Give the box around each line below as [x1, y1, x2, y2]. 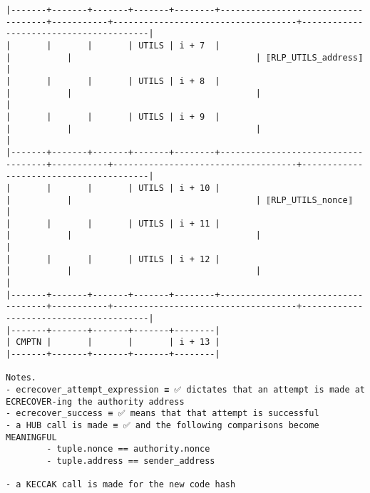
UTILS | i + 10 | [138, 182, 220, 193]
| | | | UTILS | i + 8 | [6, 76, 220, 86]
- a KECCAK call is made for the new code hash [6, 479, 236, 490]
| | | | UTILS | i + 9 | [6, 111, 220, 122]
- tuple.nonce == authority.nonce [46, 444, 210, 455]
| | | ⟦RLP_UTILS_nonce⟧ [6, 194, 353, 205]
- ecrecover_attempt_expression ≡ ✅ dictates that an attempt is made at [6, 385, 366, 395]
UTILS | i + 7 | [138, 40, 220, 51]
